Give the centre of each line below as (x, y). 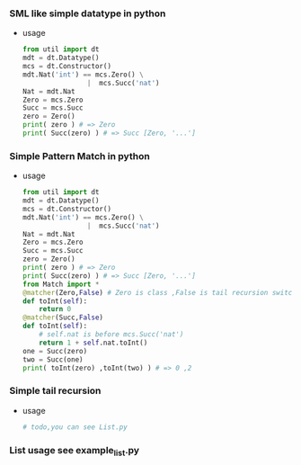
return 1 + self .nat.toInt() (93, 343)
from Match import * (61, 284)
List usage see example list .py (75, 451)
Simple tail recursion (55, 391)
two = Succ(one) (53, 359)
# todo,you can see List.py (75, 427)
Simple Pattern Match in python (80, 156)
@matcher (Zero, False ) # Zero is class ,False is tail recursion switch (159, 292)
